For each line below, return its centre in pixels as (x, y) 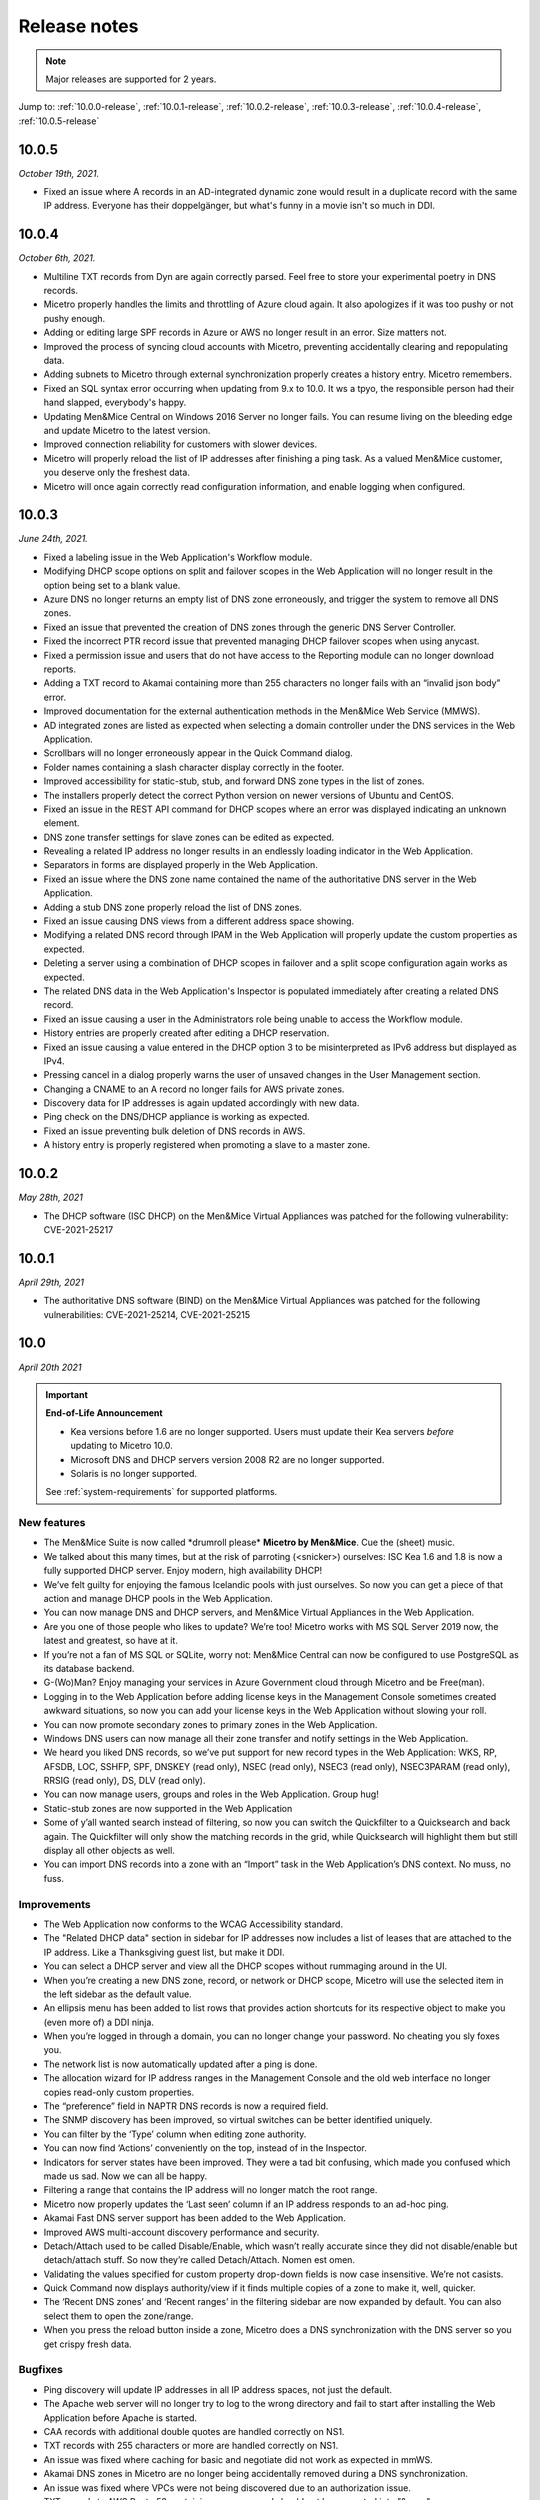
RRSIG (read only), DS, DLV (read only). (124, 1781)
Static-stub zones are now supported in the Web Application (168, 1808)
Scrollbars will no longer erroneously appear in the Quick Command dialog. (198, 753)
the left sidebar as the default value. (117, 1994)
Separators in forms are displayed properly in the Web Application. (181, 865)
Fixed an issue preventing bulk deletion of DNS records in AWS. (174, 1131)
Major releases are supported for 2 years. (131, 79)
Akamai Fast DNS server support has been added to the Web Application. (195, 2218)
